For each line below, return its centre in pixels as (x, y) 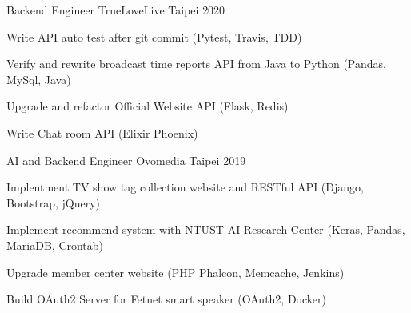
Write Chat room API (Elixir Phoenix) (102, 132)
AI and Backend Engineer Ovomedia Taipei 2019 (126, 160)
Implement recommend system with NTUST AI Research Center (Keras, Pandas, (206, 229)
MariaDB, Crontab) (55, 245)
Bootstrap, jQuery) (54, 202)
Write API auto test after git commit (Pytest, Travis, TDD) (154, 36)
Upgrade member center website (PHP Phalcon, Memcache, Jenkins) (176, 272)
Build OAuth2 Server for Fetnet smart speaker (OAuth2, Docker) (166, 299)
